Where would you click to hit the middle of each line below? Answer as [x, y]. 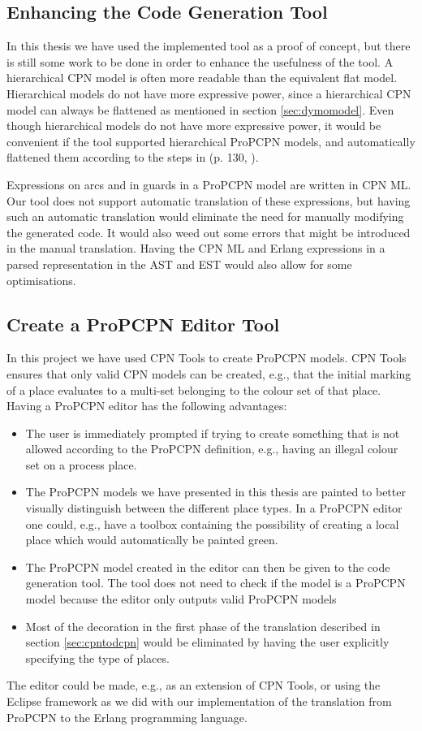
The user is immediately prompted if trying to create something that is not [213, 433]
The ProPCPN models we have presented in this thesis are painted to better [215, 492]
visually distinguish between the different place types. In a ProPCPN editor [214, 508]
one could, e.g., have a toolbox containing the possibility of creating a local [212, 523]
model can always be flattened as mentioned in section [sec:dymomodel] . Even [200, 109]
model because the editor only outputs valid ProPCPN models [181, 599]
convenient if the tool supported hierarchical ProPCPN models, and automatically [211, 141]
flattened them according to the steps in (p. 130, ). [133, 157]
